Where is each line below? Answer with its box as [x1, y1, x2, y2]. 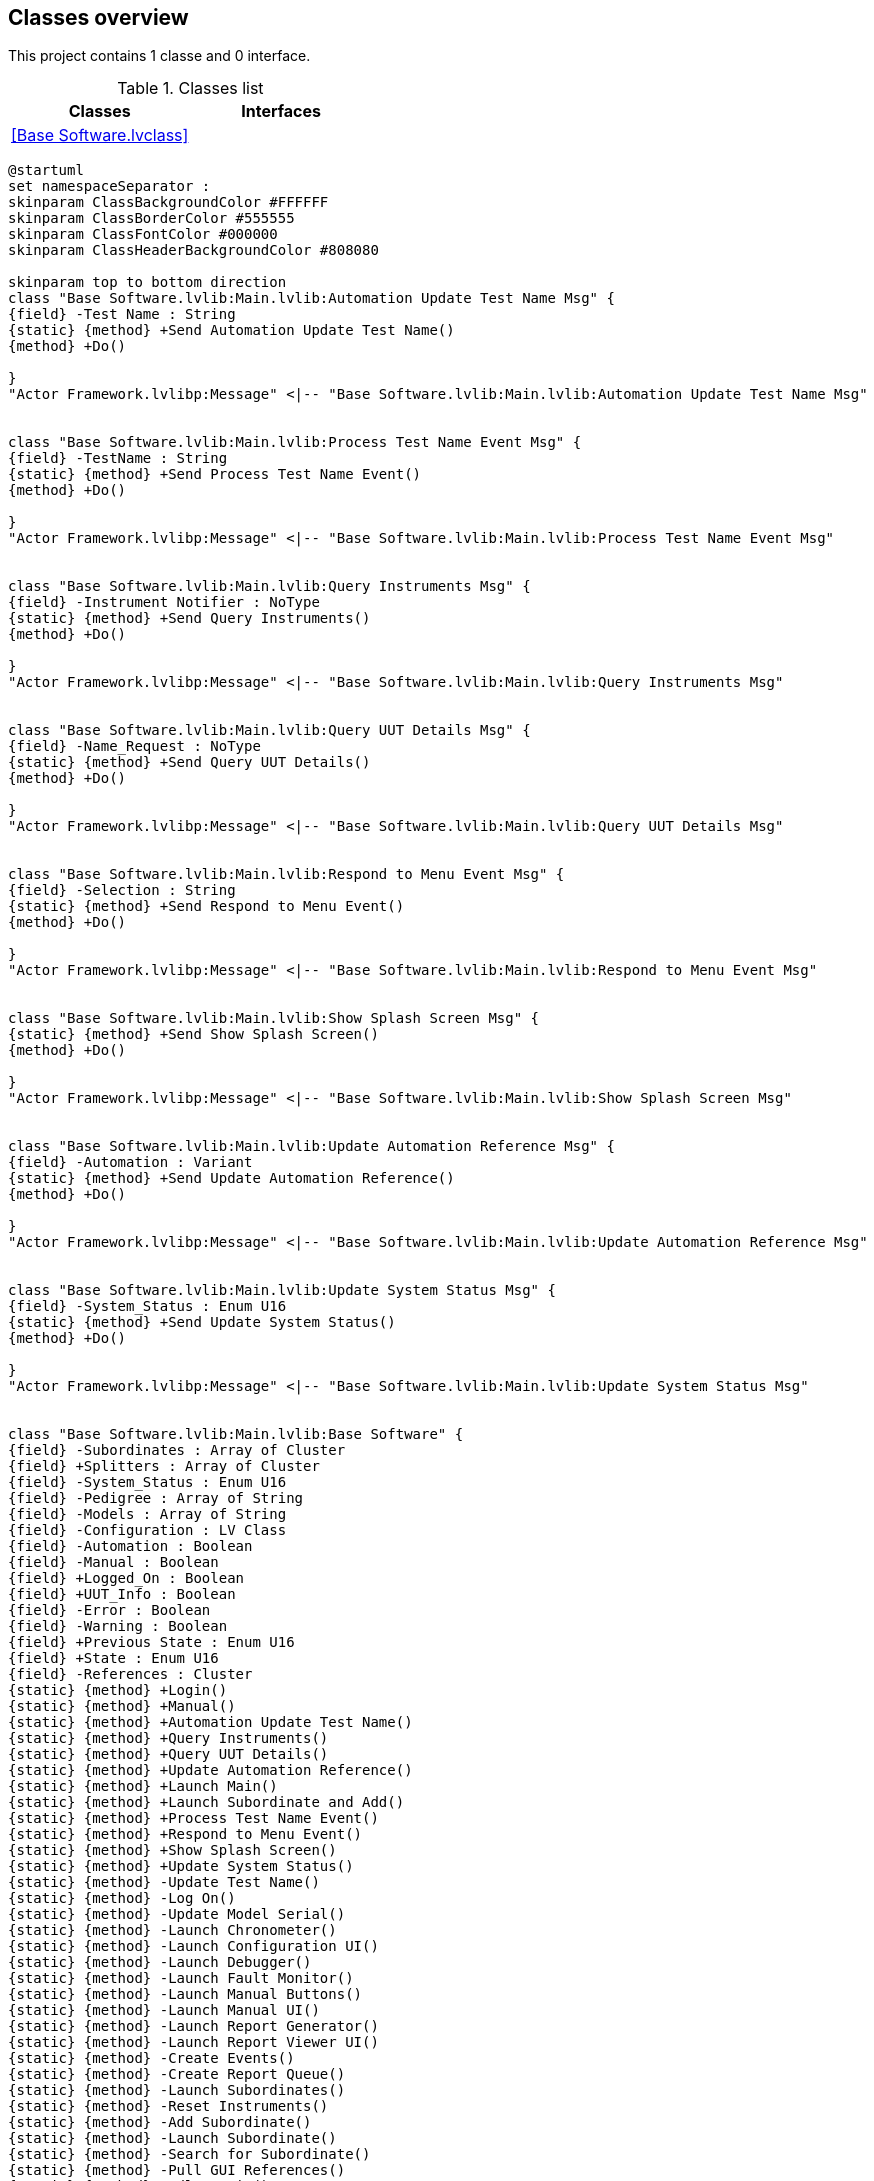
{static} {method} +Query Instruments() [8, 1730, 329, 1747]
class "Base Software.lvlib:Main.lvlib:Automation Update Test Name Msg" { [8, 290, 615, 307]
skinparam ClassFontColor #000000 [8, 226, 278, 243]
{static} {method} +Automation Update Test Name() [8, 1714, 413, 1731]
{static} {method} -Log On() [8, 1890, 236, 1907]
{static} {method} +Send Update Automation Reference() [8, 1170, 455, 1187]
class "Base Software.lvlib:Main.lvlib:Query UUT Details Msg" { [8, 722, 531, 739]
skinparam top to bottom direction [8, 274, 287, 291]
